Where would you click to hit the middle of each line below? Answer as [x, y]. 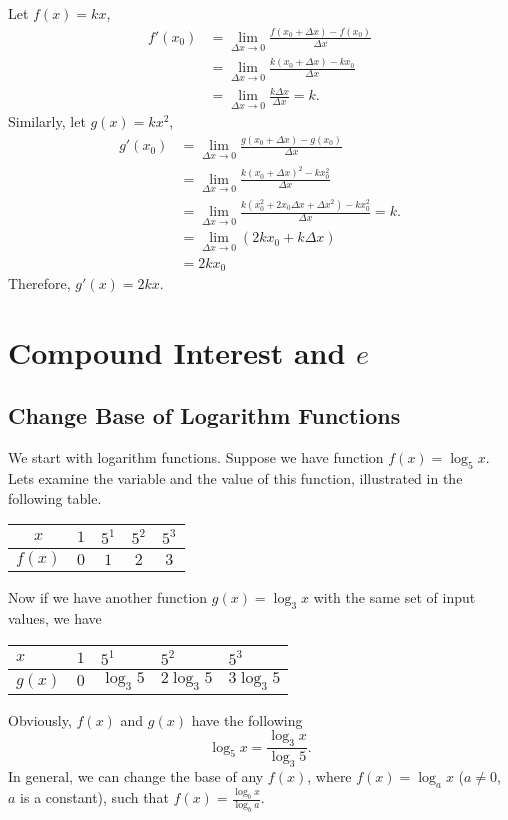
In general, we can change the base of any [136, 776]
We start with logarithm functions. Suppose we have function [196, 457]
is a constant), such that [94, 797]
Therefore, [39, 283]
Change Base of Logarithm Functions [204, 415]
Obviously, [40, 719]
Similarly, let [47, 121]
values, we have [55, 618]
